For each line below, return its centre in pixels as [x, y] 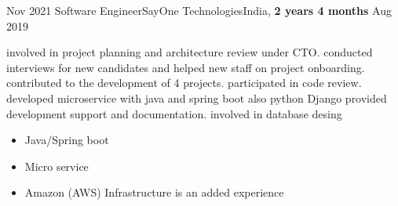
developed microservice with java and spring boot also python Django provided [197, 98]
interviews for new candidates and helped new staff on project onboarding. [186, 67]
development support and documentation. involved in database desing [174, 113]
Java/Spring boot [67, 140]
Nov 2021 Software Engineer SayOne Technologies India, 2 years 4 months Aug [199, 10]
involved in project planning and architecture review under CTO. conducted [190, 52]
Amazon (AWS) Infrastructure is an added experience [154, 192]
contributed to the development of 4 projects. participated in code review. [184, 83]
